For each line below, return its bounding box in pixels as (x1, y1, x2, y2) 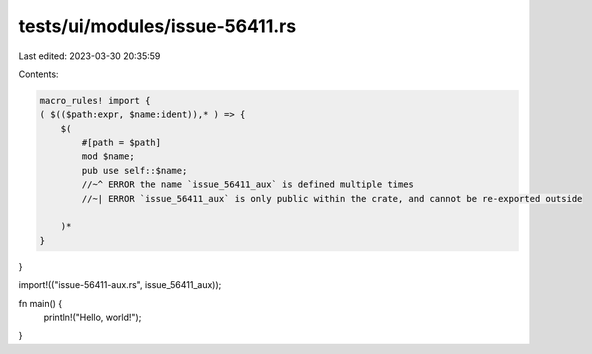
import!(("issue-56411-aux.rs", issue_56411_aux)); (18, 279, 222, 291)
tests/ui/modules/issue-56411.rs (18, 15, 297, 37)
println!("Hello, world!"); (43, 311, 142, 323)
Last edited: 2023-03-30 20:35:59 (18, 50, 161, 62)
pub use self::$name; (81, 165, 188, 176)
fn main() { (18, 297, 63, 309)
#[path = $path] (81, 137, 162, 149)
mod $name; (81, 151, 135, 162)
